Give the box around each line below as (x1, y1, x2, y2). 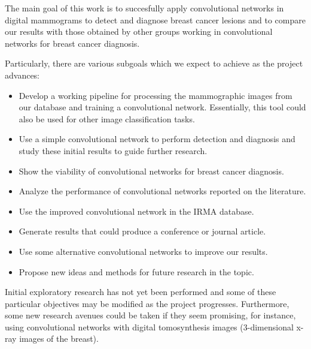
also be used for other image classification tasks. (19, 112, 195, 125)
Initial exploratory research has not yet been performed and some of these (5, 285, 276, 298)
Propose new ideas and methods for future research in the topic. (19, 265, 254, 278)
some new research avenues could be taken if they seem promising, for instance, (5, 309, 296, 321)
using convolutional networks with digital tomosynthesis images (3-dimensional (5, 320, 294, 333)
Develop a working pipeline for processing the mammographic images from (19, 89, 292, 101)
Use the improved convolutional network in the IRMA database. (19, 204, 254, 217)
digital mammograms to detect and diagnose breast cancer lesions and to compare (5, 13, 306, 26)
